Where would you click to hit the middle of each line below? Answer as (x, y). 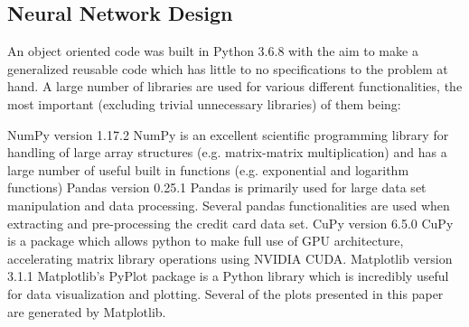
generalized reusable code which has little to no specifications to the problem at (228, 68)
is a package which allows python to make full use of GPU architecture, (206, 241)
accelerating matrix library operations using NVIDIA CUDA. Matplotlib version (230, 258)
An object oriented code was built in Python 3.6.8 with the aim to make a (213, 51)
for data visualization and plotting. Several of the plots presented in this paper (225, 293)
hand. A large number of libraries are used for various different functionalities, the (235, 86)
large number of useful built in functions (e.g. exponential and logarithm (208, 169)
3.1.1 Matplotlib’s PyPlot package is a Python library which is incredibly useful (228, 276)
